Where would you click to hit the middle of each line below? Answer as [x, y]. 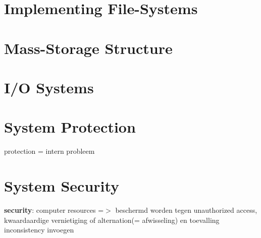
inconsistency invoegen [39, 230]
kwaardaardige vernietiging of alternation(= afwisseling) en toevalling [112, 220]
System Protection [70, 127]
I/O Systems [49, 87]
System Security [62, 186]
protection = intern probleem [49, 151]
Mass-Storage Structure [88, 48]
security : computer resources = [54, 210]
